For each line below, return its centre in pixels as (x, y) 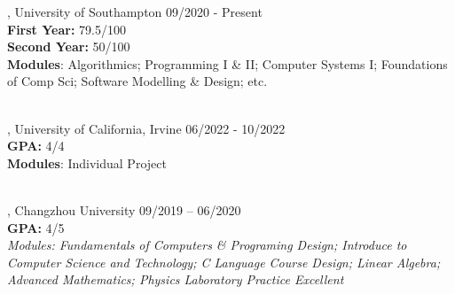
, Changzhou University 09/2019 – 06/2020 (124, 209)
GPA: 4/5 (36, 227)
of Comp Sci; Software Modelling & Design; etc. (137, 81)
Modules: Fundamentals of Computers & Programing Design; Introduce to (207, 245)
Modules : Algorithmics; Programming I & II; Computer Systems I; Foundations (227, 63)
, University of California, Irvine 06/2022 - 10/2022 (146, 128)
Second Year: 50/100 (69, 46)
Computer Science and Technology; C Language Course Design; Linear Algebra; (224, 262)
